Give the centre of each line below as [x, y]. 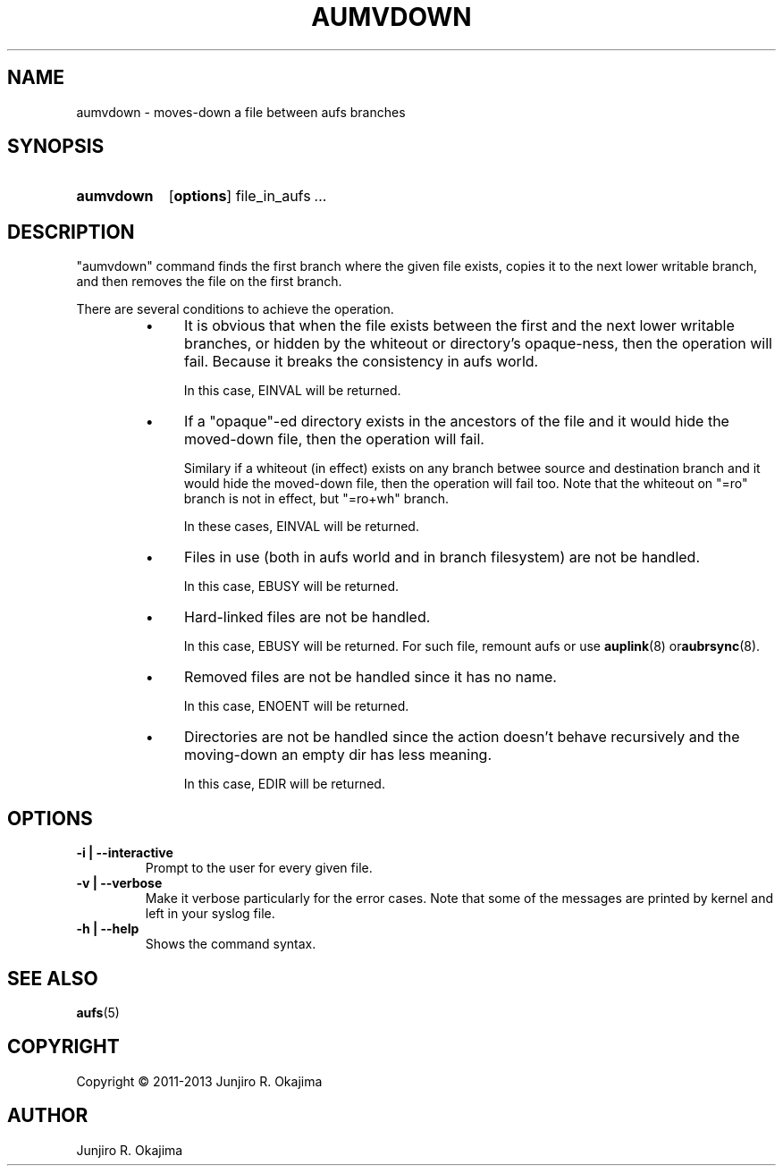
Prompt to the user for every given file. [259, 868]
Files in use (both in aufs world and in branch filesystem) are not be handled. [442, 557]
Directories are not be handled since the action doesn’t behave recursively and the [462, 737]
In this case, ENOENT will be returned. [296, 706]
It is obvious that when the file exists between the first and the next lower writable [459, 326]
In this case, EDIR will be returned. [284, 784]
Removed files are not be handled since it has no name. [370, 677]
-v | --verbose [119, 883]
